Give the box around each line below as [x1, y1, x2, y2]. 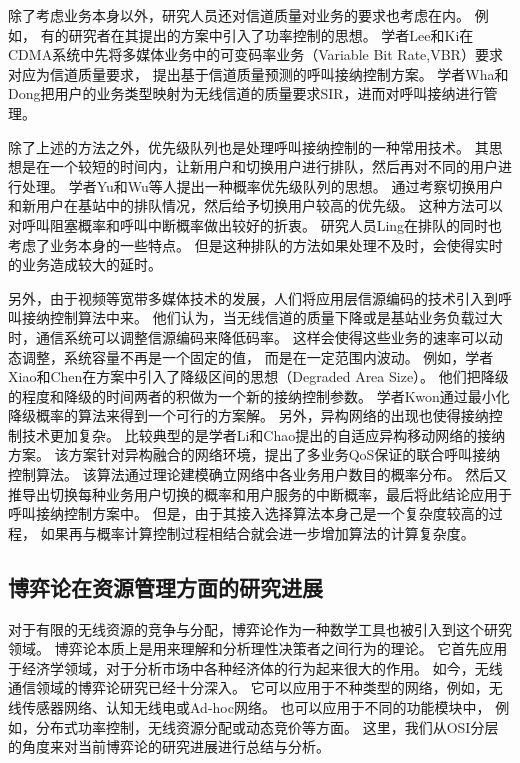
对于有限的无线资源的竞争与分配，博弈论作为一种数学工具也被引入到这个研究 [8, 618, 512, 639]
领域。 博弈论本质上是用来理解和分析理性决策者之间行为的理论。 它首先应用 [8, 638, 508, 659]
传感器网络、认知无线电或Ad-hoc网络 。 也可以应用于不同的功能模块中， [21, 697, 491, 718]
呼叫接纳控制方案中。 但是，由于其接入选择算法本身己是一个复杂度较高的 [8, 503, 489, 524]
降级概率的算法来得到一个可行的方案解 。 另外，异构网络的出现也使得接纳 [8, 405, 489, 426]
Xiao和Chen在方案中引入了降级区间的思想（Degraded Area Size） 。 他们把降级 [8, 366, 509, 387]
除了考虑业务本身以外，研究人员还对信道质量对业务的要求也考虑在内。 [8, 5, 470, 25]
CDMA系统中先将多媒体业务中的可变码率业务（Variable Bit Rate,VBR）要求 [8, 44, 503, 65]
